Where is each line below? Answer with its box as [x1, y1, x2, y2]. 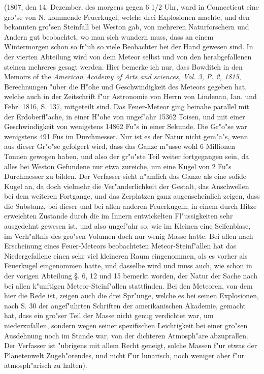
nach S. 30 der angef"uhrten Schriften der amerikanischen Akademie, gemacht [4, 300, 246, 310]
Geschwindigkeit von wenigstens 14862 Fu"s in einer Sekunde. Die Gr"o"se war [4, 121, 247, 132]
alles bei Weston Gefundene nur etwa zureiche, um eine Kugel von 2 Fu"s [4, 161, 232, 171]
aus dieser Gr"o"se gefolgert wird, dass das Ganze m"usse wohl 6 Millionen [4, 141, 235, 151]
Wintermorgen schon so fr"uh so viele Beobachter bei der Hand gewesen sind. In [4, 41, 253, 52]
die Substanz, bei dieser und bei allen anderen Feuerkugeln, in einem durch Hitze [4, 200, 257, 211]
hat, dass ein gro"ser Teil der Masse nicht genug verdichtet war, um [4, 310, 214, 321]
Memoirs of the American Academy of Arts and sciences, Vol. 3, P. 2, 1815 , [4, 71, 241, 82]
